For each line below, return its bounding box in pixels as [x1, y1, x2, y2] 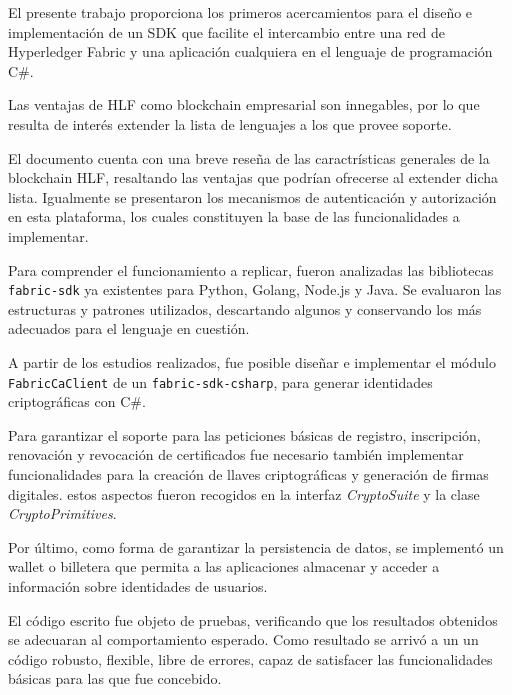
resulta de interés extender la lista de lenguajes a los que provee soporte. [8, 113, 452, 134]
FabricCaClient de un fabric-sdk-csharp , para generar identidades [8, 371, 433, 392]
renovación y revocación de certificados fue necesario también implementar [8, 444, 464, 465]
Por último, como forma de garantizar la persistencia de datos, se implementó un [8, 536, 504, 557]
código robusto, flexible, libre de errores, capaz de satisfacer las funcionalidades [8, 648, 493, 669]
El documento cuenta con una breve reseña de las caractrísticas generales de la [8, 147, 490, 168]
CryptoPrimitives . [8, 503, 117, 524]
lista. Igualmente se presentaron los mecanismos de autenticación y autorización [8, 186, 497, 207]
